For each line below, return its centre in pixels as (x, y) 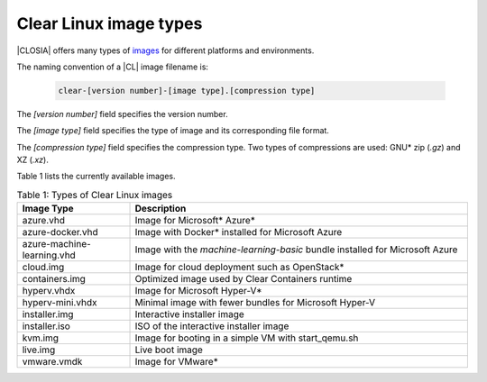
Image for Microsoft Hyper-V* (198, 291)
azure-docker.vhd (60, 232)
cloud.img (43, 268)
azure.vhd (44, 221)
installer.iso (46, 326)
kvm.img (40, 338)
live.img (39, 350)
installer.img (48, 314)
